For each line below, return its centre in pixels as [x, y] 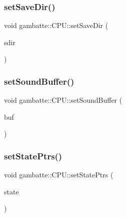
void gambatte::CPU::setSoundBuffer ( [63, 100]
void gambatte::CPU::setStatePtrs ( [59, 175]
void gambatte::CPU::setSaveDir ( [56, 25]
